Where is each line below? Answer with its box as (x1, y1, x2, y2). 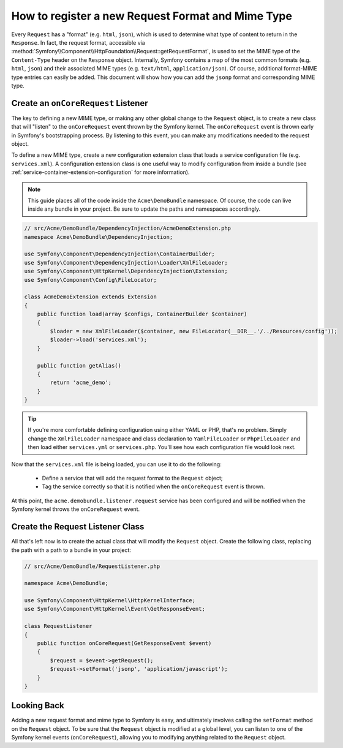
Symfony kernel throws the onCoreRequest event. (11, 505, 140, 513)
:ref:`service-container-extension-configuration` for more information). (11, 168, 190, 176)
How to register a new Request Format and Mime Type (11, 9, 292, 23)
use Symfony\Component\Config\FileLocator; (24, 276, 157, 283)
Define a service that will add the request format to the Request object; (42, 475, 223, 482)
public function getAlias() (37, 362, 122, 369)
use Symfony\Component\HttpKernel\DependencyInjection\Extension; (24, 268, 228, 275)
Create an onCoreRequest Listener (11, 98, 148, 108)
